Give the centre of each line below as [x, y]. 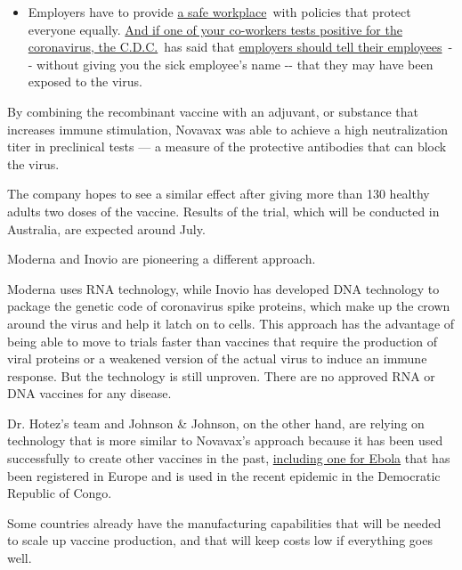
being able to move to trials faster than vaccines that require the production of [223, 341]
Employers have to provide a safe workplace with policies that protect [219, 12]
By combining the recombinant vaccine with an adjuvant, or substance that [213, 111]
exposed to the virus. [85, 81]
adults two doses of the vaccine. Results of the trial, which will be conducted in [223, 211]
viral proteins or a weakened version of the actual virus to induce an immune [217, 358]
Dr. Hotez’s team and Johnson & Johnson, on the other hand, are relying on [216, 423]
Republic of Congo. [60, 493]
